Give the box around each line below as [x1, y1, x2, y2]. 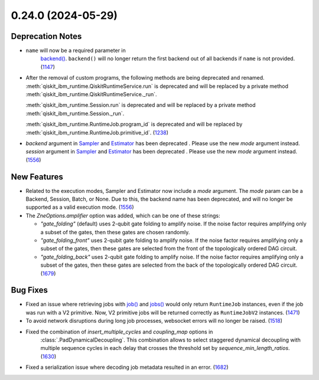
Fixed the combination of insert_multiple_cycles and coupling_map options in [25, 328, 213, 335]
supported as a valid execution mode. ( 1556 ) [25, 204, 134, 211]
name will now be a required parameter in [25, 47, 126, 54]
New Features [11, 172, 63, 182]
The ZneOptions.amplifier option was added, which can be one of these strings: [25, 212, 221, 219]
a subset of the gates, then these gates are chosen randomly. [40, 228, 190, 235]
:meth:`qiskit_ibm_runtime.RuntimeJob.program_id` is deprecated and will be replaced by [25, 121, 243, 128]
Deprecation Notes [11, 31, 82, 41]
